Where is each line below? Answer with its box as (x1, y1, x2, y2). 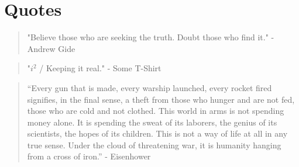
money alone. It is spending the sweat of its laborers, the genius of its (27, 116, 277, 128)
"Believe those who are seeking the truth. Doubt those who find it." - (27, 31, 274, 43)
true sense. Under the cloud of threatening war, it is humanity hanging (27, 138, 281, 151)
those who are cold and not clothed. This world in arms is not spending (27, 105, 284, 117)
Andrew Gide (27, 42, 75, 54)
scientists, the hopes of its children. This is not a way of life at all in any (27, 127, 288, 140)
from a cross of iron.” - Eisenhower (27, 150, 151, 162)
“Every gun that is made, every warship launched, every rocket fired (27, 81, 272, 93)
